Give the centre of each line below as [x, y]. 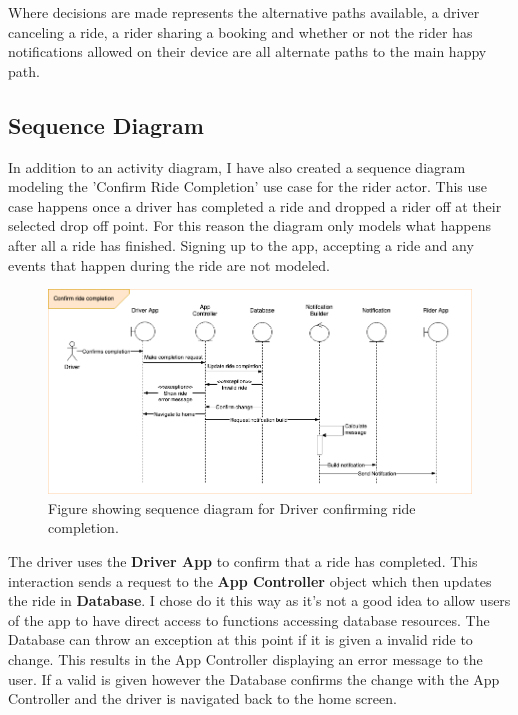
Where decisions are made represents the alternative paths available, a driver [244, 12]
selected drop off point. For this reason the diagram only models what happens [249, 225]
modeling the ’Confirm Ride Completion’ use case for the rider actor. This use [248, 186]
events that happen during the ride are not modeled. [169, 264]
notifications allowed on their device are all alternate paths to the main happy [247, 51]
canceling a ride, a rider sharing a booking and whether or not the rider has [240, 31]
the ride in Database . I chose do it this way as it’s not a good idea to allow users [259, 600]
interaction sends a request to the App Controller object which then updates [250, 580]
